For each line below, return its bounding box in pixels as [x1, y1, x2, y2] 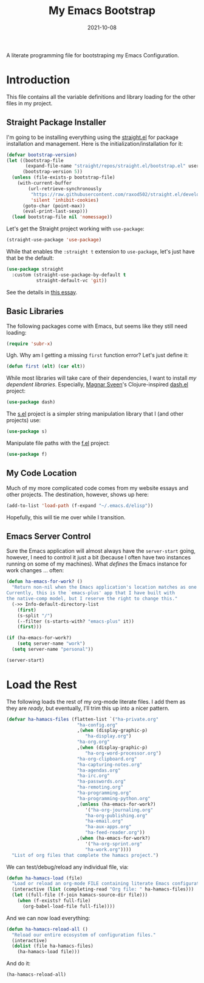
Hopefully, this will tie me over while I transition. [6, 513, 126, 521]
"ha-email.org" [84, 818, 123, 825]
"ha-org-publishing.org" [84, 812, 148, 818]
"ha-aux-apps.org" [84, 824, 132, 830]
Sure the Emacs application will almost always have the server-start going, [6, 547, 196, 555]
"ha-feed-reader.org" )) [84, 829, 146, 836]
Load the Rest [6, 678, 77, 692]
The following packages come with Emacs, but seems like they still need [6, 322, 188, 330]
